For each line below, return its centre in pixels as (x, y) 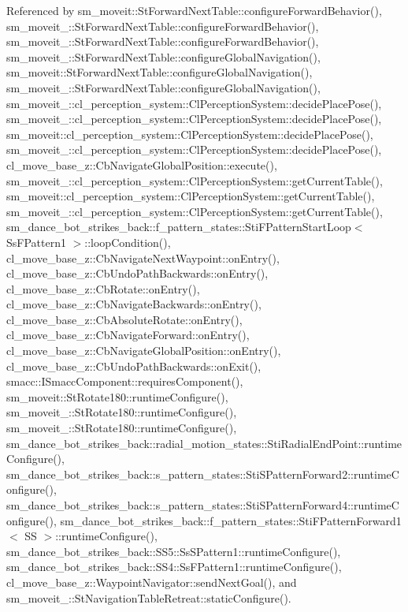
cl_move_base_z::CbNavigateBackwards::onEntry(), (134, 304)
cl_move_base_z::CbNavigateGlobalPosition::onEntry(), (144, 351)
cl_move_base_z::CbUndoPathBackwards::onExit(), (134, 366)
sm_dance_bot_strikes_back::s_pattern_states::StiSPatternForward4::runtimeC (203, 505)
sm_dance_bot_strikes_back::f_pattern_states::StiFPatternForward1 (231, 520)
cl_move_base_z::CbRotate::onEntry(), (103, 288)
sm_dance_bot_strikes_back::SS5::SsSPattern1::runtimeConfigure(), (174, 551)
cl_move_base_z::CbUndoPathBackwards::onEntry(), (137, 273)
